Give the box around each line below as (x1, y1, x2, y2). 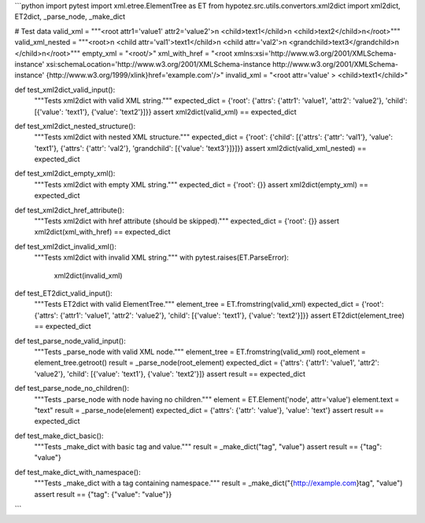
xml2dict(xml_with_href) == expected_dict (34, 227, 171, 237)
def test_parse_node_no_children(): (14, 384, 130, 393)
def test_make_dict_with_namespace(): (14, 467, 141, 477)
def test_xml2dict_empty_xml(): (14, 169, 116, 179)
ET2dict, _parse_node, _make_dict (14, 12, 126, 21)
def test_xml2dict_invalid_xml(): (14, 241, 117, 251)
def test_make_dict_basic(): (14, 431, 104, 440)
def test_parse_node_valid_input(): (14, 336, 126, 345)
